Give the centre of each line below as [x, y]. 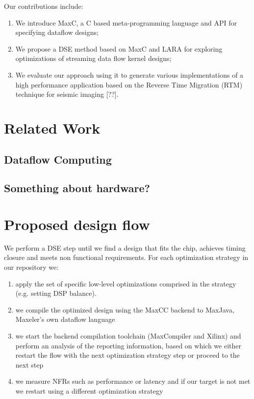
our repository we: [31, 267]
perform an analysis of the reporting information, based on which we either [128, 345]
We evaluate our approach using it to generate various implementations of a [129, 74]
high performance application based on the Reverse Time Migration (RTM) [129, 84]
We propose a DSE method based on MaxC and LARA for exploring [119, 48]
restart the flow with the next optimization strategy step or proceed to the [127, 355]
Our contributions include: [44, 6]
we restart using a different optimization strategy [89, 390]
